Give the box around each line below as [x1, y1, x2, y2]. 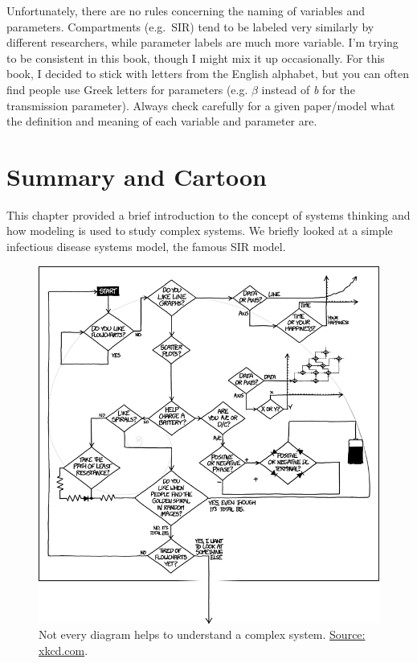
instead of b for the [261, 80, 355, 97]
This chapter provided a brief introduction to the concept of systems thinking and [6, 206, 411, 223]
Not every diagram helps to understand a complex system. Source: [39, 626, 366, 643]
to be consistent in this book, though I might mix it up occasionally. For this [6, 49, 385, 66]
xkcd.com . [39, 641, 88, 658]
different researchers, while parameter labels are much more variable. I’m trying [6, 34, 399, 51]
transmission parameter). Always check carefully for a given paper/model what [6, 97, 395, 113]
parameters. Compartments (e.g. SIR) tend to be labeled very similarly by [6, 18, 374, 35]
